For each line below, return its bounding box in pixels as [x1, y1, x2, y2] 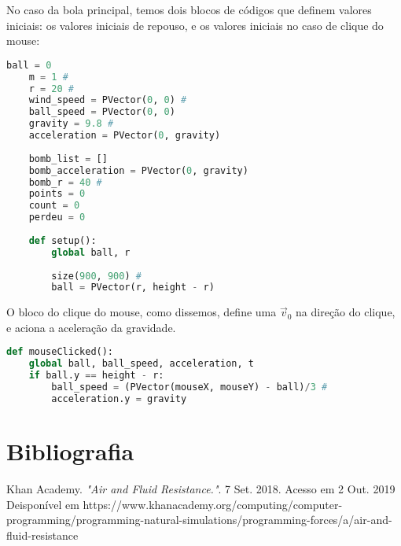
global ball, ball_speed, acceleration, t [28, 358, 254, 370]
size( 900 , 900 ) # [51, 270, 142, 282]
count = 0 [28, 200, 80, 212]
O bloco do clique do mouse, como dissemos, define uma [6, 304, 277, 320]
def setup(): [28, 234, 97, 246]
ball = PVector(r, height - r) [51, 282, 215, 293]
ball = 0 [6, 59, 52, 71]
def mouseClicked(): [6, 346, 114, 358]
